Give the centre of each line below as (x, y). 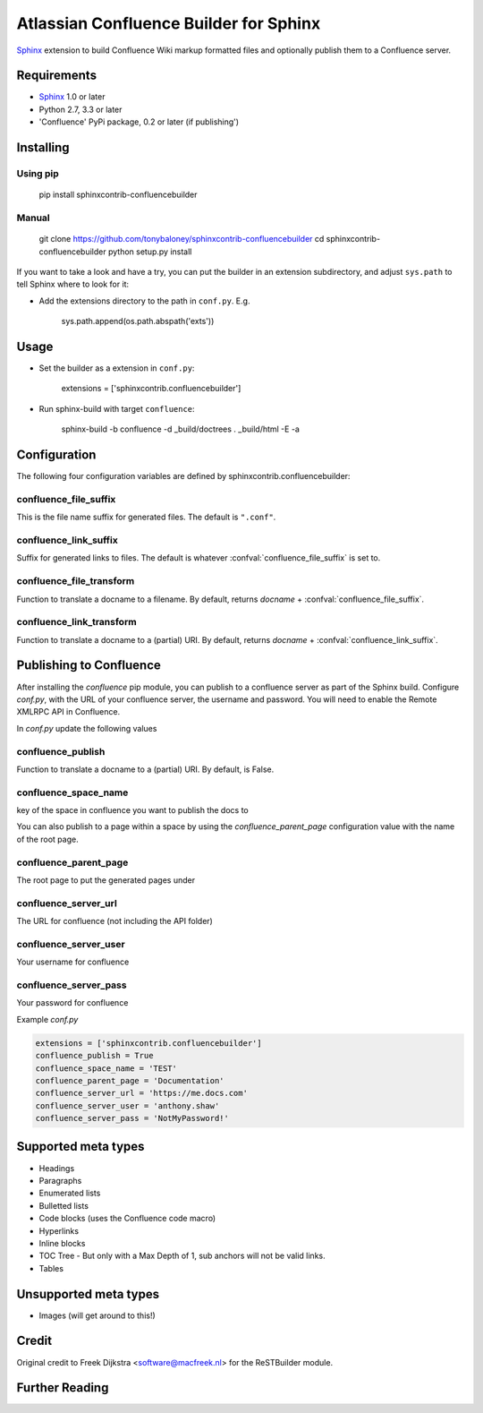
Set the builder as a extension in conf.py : (117, 368)
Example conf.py (47, 1019)
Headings (57, 1168)
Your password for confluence (72, 1003)
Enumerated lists (70, 1193)
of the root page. (48, 839)
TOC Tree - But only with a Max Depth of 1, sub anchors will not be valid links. (182, 1256)
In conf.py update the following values (87, 728)
